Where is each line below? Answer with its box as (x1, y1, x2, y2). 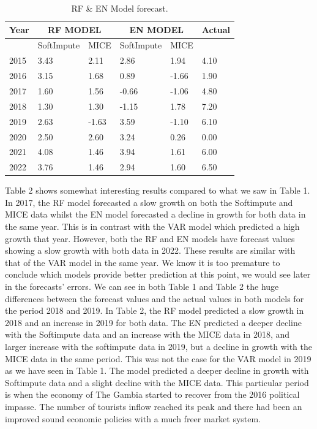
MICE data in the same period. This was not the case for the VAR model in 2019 (5, 352, 311, 365)
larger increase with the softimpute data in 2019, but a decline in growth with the (5, 340, 312, 352)
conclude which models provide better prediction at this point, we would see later (5, 268, 311, 281)
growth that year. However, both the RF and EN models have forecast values (5, 232, 295, 245)
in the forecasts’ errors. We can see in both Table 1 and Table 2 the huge (5, 280, 279, 293)
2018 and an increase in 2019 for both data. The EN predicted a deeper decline (5, 316, 302, 328)
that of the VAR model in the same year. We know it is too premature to (5, 256, 280, 268)
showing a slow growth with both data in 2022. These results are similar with (5, 244, 296, 257)
